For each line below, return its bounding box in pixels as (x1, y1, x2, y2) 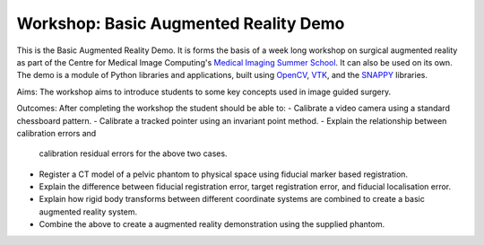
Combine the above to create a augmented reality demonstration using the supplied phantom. (39, 219, 385, 230)
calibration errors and (16, 127, 97, 138)
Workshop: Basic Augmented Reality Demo (16, 13, 345, 33)
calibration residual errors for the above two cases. (39, 148, 228, 159)
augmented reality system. (39, 206, 138, 217)
